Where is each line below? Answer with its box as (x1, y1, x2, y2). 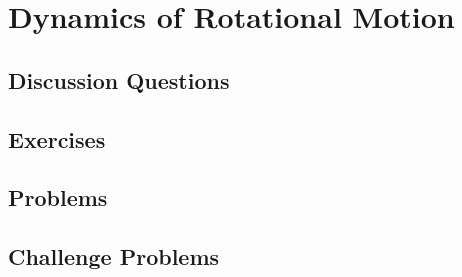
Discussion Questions (8, 64, 230, 95)
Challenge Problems (8, 241, 220, 272)
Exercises (8, 123, 106, 154)
